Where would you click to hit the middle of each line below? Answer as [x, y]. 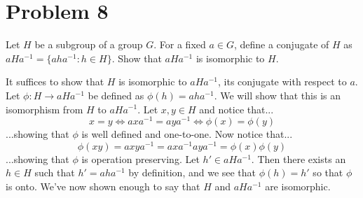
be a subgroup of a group [89, 44]
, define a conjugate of [281, 44]
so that [328, 172]
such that [55, 172]
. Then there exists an [299, 158]
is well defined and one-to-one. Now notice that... [187, 134]
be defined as [116, 95]
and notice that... [237, 109]
